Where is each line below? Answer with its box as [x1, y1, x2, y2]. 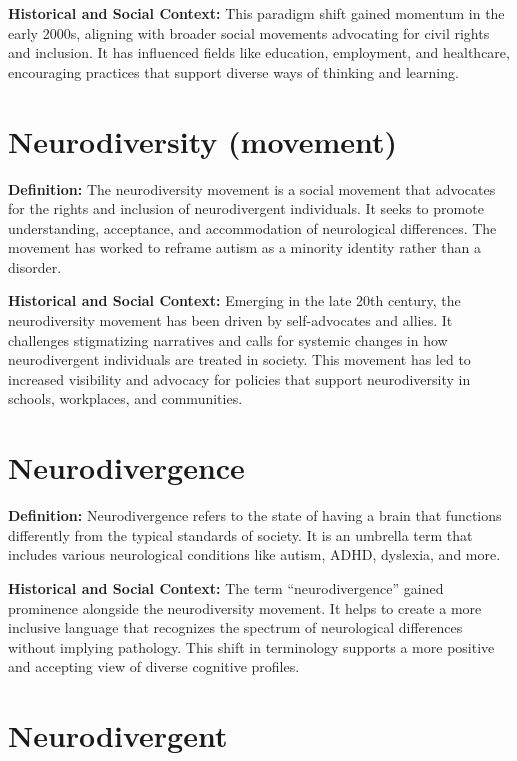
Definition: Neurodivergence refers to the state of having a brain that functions [8, 505, 502, 526]
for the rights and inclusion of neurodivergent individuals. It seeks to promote [8, 198, 484, 219]
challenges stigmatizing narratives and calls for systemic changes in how [8, 329, 448, 350]
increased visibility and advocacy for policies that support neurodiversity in [8, 368, 471, 389]
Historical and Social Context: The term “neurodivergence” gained [8, 577, 444, 598]
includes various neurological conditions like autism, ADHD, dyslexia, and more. [8, 544, 501, 565]
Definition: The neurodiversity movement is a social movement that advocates [8, 178, 496, 199]
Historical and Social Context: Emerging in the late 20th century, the [8, 290, 461, 311]
